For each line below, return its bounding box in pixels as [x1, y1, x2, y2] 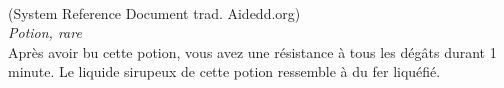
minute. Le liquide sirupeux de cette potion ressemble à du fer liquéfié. [8, 61, 441, 82]
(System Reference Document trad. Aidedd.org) [8, 2, 301, 23]
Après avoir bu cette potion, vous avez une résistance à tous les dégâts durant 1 [8, 41, 497, 62]
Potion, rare [8, 22, 82, 43]
